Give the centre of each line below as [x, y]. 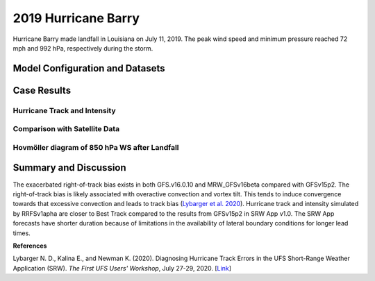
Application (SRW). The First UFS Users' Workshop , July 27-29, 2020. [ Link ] [122, 268]
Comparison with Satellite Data [66, 129]
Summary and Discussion [69, 168]
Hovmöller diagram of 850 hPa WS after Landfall [96, 147]
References [30, 246]
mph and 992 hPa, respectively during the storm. [83, 48]
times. [22, 233]
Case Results [42, 90]
